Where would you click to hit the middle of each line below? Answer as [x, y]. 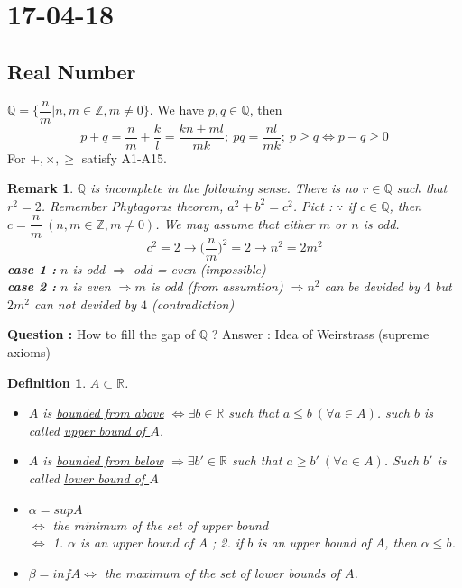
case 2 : [32, 286]
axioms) [29, 351]
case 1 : [32, 268]
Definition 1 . [47, 382]
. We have [177, 110]
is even [92, 286]
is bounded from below [103, 460]
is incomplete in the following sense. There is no [225, 188]
